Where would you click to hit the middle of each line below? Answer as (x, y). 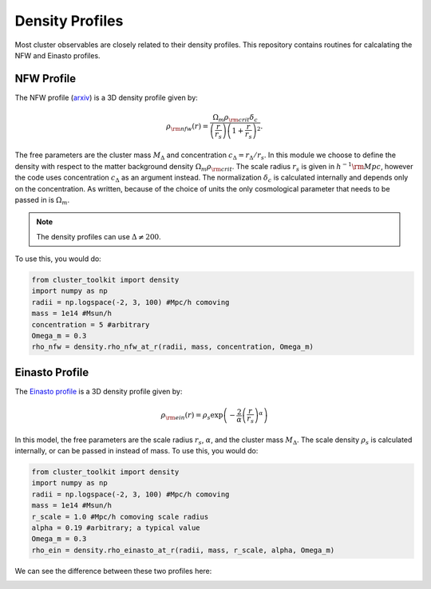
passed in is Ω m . (42, 201)
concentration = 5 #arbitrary (91, 324)
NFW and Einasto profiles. (57, 55)
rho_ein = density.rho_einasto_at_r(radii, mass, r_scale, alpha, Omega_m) (183, 550)
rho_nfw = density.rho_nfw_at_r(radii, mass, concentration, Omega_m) (173, 347)
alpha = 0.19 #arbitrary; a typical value (116, 528)
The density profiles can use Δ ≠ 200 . (99, 236)
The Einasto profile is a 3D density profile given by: (99, 391)
